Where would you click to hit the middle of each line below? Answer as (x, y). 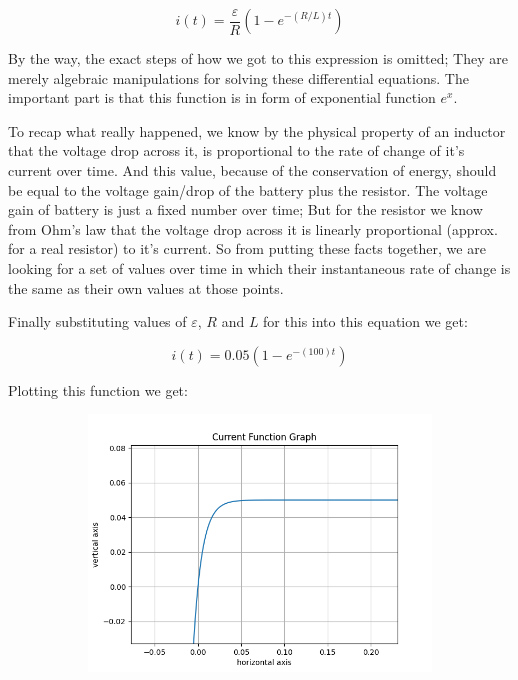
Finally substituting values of (97, 321)
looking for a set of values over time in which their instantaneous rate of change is (259, 267)
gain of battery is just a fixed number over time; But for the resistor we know (245, 209)
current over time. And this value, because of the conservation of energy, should (252, 169)
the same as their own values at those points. (146, 287)
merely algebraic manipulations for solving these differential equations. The (238, 77)
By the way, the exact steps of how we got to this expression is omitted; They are (258, 58)
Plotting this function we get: (98, 389)
